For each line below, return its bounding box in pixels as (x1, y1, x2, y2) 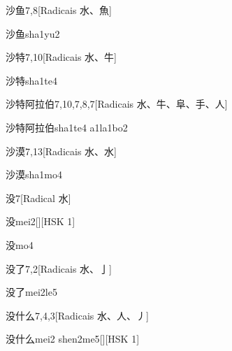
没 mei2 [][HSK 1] (6, 214, 75, 229)
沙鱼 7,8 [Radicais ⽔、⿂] (6, 3, 112, 17)
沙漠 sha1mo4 (6, 167, 62, 182)
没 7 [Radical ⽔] (6, 190, 71, 205)
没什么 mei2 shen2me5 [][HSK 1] (6, 331, 140, 346)
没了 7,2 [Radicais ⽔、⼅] (6, 261, 112, 275)
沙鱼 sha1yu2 (6, 26, 60, 41)
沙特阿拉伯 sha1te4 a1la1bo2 (6, 120, 128, 134)
